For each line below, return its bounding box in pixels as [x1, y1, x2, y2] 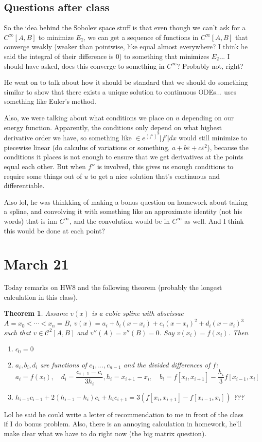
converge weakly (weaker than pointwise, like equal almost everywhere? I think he [4, 41, 248, 52]
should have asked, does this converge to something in [4, 60, 165, 71]
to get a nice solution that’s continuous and [90, 171, 220, 181]
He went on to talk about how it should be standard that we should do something [4, 77, 248, 87]
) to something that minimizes [119, 51, 210, 61]
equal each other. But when [4, 161, 86, 171]
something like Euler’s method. [4, 96, 96, 106]
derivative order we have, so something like [4, 133, 132, 143]
